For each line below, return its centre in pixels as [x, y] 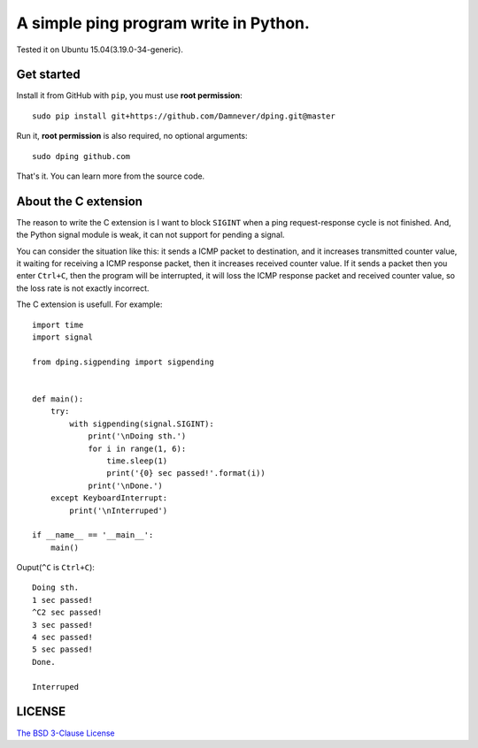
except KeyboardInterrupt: [109, 498]
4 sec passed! [62, 637]
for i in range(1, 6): [137, 448]
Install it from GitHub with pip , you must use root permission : [129, 95]
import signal [62, 337]
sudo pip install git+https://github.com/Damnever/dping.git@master [184, 116]
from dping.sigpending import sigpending [123, 362]
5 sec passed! [62, 649]
